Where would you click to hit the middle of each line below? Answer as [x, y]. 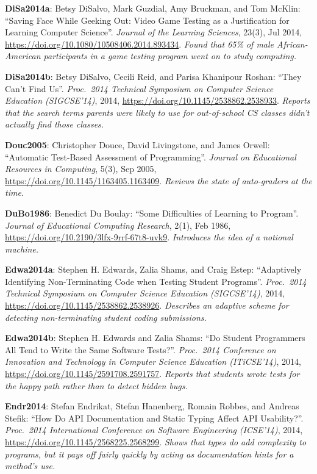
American [23, 56]
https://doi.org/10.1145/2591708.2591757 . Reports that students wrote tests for [152, 374]
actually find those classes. [55, 124]
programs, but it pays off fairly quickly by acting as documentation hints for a [149, 454]
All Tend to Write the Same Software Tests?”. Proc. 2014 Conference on [141, 349]
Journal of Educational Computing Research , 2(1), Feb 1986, [118, 225]
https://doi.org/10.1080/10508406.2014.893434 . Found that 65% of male [140, 44]
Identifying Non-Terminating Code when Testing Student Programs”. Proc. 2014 [156, 281]
